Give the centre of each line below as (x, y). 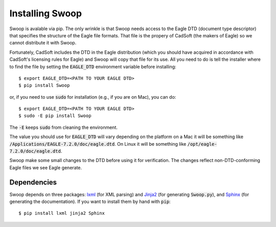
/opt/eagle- (202, 144)
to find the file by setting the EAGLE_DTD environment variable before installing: (93, 66)
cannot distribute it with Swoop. (43, 43)
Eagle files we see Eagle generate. (46, 167)
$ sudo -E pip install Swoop (55, 116)
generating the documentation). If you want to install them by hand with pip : (90, 201)
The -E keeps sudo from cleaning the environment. (63, 127)
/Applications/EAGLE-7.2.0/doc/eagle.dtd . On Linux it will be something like (98, 144)
